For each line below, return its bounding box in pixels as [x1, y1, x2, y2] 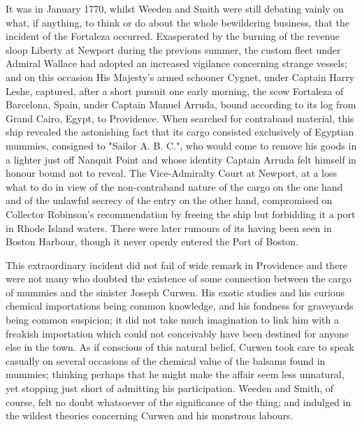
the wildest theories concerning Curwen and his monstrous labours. [6, 408, 294, 423]
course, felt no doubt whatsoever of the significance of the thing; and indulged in [6, 394, 352, 409]
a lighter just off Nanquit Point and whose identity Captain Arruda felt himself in [6, 152, 356, 166]
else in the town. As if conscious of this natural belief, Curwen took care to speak [6, 340, 354, 354]
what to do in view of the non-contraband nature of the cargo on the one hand [6, 179, 343, 194]
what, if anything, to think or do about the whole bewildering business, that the [6, 15, 349, 29]
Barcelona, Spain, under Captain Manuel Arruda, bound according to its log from [6, 97, 356, 112]
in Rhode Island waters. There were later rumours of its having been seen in [6, 220, 332, 235]
